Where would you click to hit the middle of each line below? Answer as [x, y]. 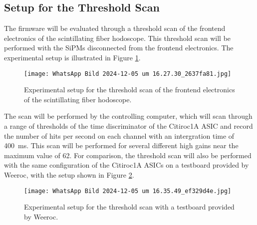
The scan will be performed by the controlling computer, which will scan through [128, 116]
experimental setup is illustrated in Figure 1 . [72, 57]
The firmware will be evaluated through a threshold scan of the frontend [115, 28]
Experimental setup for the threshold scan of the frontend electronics [129, 90]
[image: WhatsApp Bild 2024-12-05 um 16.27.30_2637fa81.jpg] [128, 74]
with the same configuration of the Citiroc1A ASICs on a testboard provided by [127, 165]
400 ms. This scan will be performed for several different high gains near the [121, 145]
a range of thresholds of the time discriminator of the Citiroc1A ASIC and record [128, 126]
